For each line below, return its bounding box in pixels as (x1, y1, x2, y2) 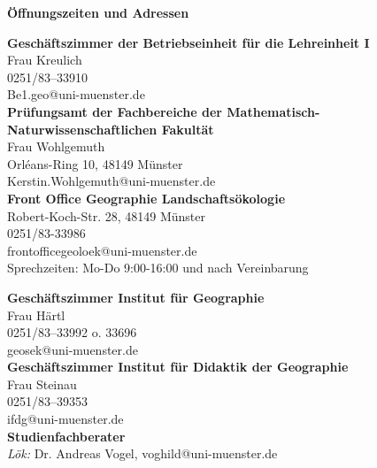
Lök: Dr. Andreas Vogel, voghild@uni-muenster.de (7, 444, 278, 463)
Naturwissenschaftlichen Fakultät (7, 119, 214, 138)
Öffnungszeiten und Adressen (7, 4, 189, 21)
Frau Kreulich (7, 50, 82, 69)
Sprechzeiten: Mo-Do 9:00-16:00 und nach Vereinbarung (7, 258, 309, 277)
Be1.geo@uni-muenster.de (7, 85, 145, 104)
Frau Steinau (7, 374, 77, 393)
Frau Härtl (7, 305, 65, 324)
